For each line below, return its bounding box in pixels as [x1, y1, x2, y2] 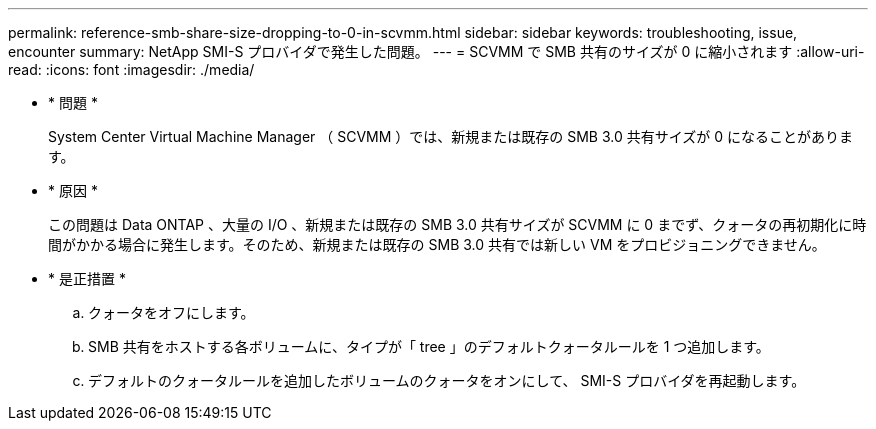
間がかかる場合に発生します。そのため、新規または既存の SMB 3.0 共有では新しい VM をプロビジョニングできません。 [48, 236, 826, 253]
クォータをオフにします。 [88, 304, 255, 321]
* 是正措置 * [48, 270, 126, 287]
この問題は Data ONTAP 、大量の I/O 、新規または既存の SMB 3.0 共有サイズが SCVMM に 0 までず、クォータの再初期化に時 [48, 216, 867, 233]
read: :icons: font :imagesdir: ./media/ [8, 61, 255, 78]
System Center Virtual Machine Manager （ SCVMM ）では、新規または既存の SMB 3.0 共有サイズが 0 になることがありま [48, 128, 854, 145]
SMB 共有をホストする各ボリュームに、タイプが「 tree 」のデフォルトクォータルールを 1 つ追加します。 [88, 338, 770, 355]
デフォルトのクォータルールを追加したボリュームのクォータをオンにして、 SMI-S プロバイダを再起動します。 [88, 372, 806, 389]
